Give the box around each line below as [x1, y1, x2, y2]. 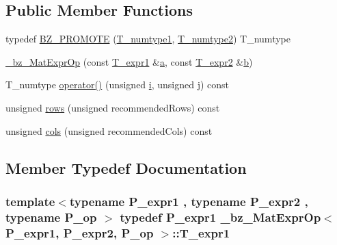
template [5, 192, 55, 209]
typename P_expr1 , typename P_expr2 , [69, 192, 308, 209]
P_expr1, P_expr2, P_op [5, 224, 154, 241]
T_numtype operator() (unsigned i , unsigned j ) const [5, 77, 230, 92]
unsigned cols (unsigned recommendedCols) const [5, 123, 213, 138]
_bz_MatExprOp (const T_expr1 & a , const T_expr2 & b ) [5, 54, 253, 68]
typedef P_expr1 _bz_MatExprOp [120, 208, 321, 225]
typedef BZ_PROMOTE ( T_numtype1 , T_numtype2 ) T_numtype [5, 31, 291, 46]
